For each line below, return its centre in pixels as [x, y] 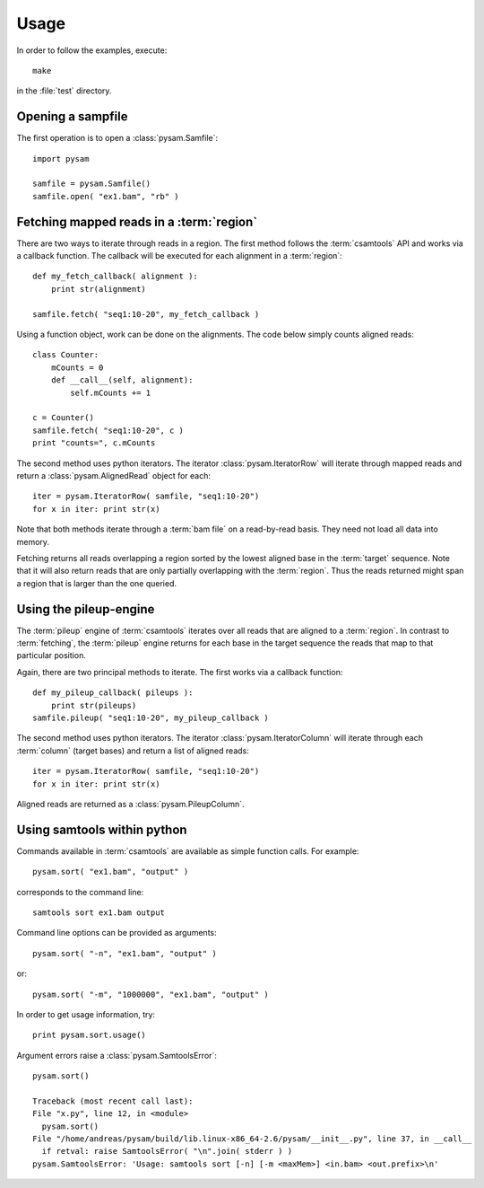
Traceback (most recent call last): [113, 1101]
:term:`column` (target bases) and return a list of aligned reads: [133, 751]
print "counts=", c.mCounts [94, 443]
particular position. [52, 656]
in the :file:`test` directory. [64, 91]
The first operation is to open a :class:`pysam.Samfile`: [117, 138]
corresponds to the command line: [80, 892]
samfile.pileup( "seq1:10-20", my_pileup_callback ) [151, 717]
